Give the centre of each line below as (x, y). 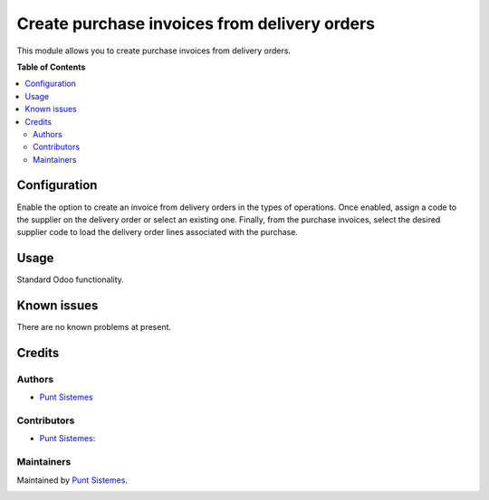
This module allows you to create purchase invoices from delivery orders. (154, 51)
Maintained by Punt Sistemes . (72, 480)
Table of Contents (51, 67)
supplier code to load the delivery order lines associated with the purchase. (158, 232)
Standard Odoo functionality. (70, 279)
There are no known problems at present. (94, 327)
